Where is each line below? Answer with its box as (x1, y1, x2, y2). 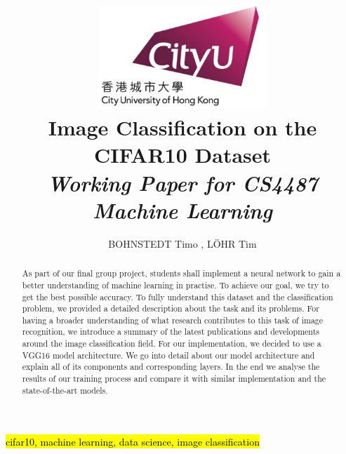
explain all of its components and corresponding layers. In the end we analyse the (22, 361, 320, 373)
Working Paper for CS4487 (47, 168, 318, 197)
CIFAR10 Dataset (93, 140, 272, 169)
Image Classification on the (48, 113, 317, 142)
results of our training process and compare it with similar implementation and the (22, 373, 326, 385)
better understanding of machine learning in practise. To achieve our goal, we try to (22, 279, 329, 291)
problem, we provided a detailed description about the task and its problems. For (22, 302, 319, 314)
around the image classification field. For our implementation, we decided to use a (22, 338, 321, 349)
